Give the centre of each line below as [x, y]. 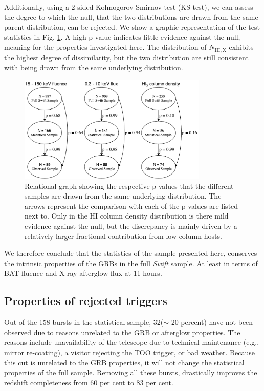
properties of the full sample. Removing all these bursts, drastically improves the [131, 372]
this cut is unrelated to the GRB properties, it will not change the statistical [124, 362]
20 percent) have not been [212, 322]
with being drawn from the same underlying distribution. [94, 67]
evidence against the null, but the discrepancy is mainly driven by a [131, 225]
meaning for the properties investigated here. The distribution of [105, 47]
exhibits [241, 47]
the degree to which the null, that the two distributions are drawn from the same [131, 17]
